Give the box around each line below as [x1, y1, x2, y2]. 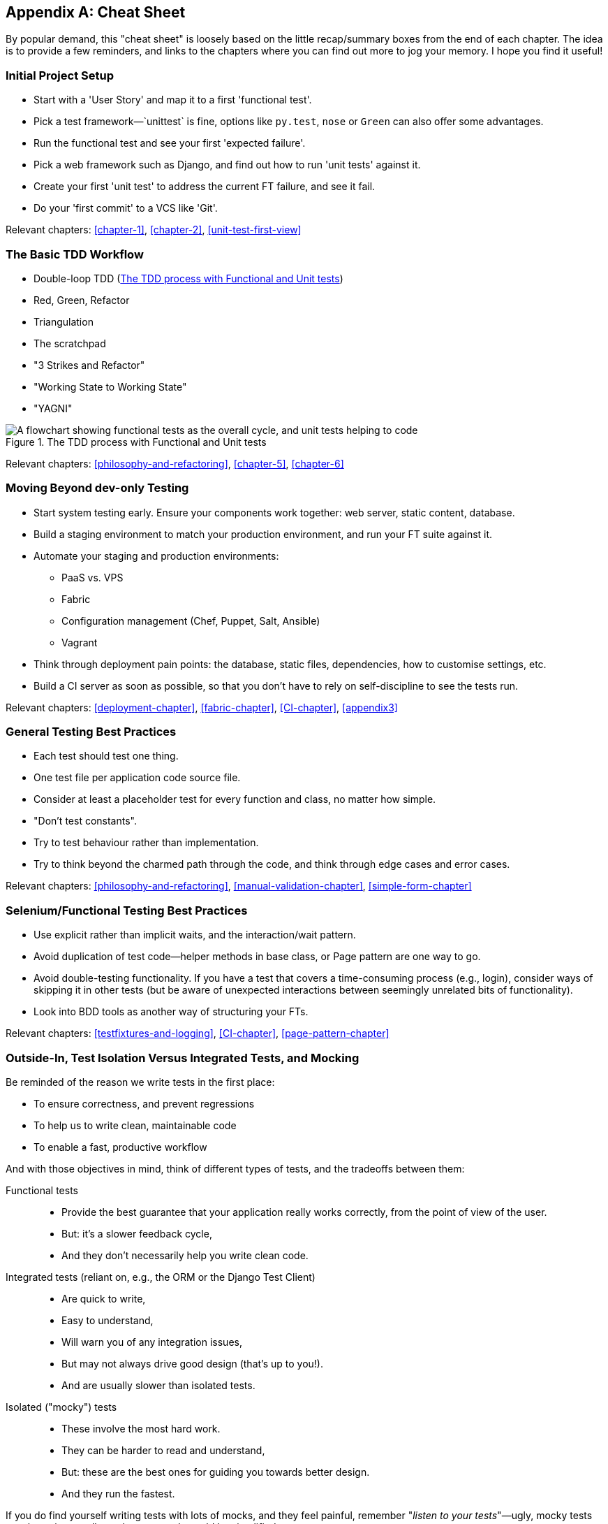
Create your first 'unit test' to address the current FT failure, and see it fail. [34, 180, 376, 193]
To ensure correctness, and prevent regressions [34, 1097, 255, 1110]
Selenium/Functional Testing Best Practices [6, 903, 248, 917]
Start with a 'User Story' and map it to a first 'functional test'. [34, 94, 312, 106]
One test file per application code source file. [34, 771, 241, 784]
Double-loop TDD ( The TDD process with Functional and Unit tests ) [34, 272, 343, 284]
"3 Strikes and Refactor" [34, 358, 145, 371]
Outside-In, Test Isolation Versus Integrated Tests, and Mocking [6, 1050, 359, 1065]
